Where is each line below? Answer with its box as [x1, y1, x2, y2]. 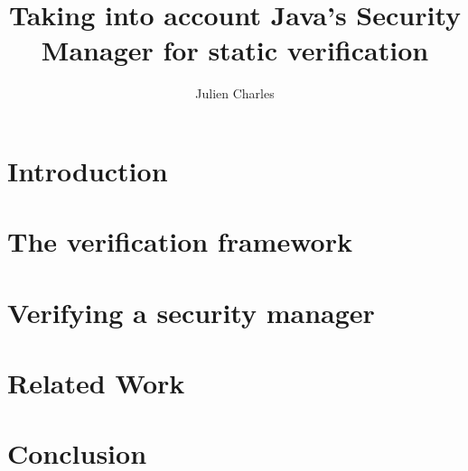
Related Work [7, 365, 185, 402]
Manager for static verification [41, 32, 429, 69]
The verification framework [7, 223, 352, 260]
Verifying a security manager [7, 293, 375, 330]
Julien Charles [195, 84, 275, 103]
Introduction [7, 152, 168, 189]
